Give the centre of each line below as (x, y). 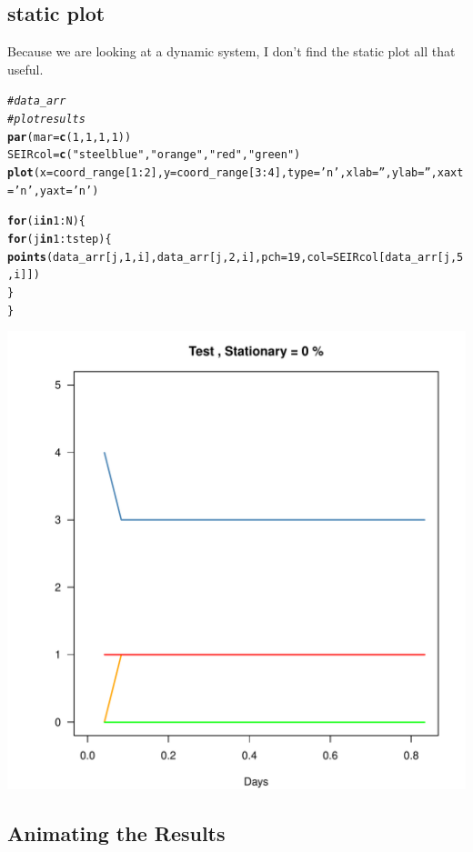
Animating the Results (116, 833)
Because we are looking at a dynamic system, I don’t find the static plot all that (231, 51)
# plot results (46, 120)
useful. (25, 69)
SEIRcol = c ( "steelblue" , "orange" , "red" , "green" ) (154, 155)
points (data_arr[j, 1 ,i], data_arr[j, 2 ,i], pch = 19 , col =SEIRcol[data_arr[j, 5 (236, 257)
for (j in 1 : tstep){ (60, 239)
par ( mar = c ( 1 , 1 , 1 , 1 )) (70, 137)
